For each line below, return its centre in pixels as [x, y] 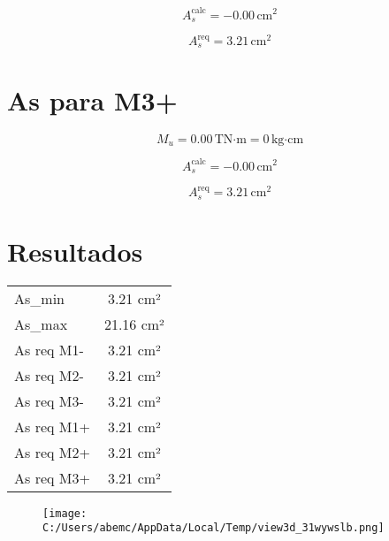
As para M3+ [92, 99]
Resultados [75, 251]
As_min [39, 298]
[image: [65, 513]
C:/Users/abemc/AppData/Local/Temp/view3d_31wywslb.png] [214, 528]
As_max [41, 324]
